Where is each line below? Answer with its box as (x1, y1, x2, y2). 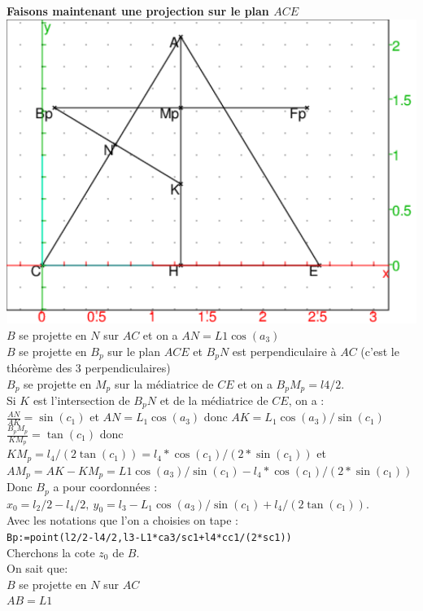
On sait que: (7, 560, 68, 577)
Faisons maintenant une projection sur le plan (7, 2, 269, 19)
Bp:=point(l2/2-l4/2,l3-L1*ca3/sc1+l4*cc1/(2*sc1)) (7, 532, 292, 543)
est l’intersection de (33, 392, 130, 409)
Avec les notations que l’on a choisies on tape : (7, 512, 238, 529)
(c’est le (360, 342, 399, 359)
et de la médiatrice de (159, 392, 268, 409)
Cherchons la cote (7, 543, 95, 560)
